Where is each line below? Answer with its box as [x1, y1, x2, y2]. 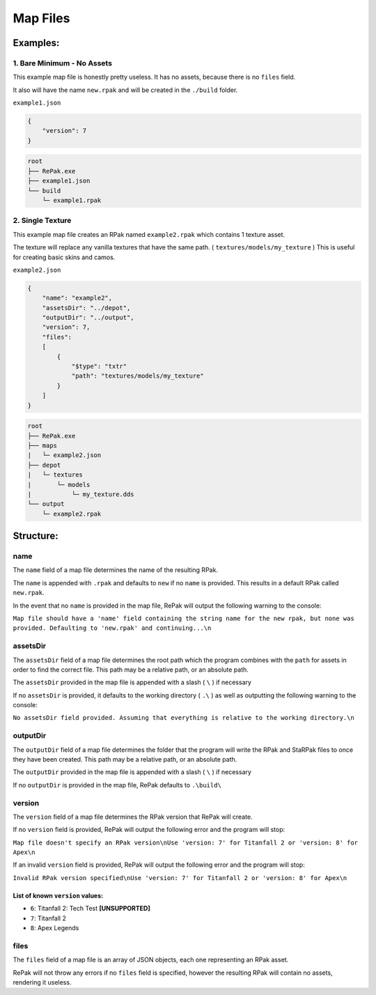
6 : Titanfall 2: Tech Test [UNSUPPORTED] [30, 904, 150, 913]
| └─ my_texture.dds [27, 490, 135, 498]
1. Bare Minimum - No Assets [13, 58, 113, 68]
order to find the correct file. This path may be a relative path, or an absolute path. [13, 665, 249, 674]
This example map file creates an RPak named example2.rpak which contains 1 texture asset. [13, 230, 285, 238]
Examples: [13, 37, 60, 49]
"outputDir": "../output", [42, 314, 135, 322]
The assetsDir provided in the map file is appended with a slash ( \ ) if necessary [13, 678, 252, 686]
